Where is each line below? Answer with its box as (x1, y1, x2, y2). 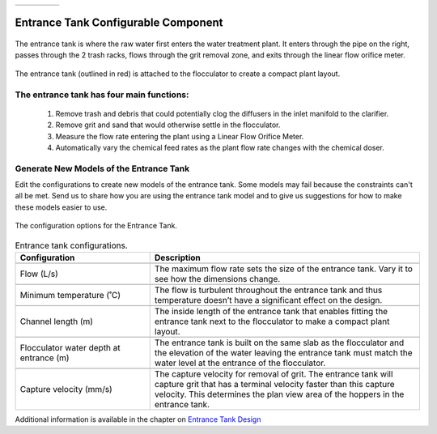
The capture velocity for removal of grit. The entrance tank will (154, 368, 393, 380)
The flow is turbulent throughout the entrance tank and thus (154, 284, 383, 296)
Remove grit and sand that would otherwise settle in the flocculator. (55, 120, 281, 130)
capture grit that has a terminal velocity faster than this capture (154, 379, 395, 389)
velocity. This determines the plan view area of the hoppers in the (154, 389, 405, 400)
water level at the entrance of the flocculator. (154, 357, 326, 368)
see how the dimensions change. (154, 274, 281, 284)
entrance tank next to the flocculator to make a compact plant (154, 316, 390, 327)
